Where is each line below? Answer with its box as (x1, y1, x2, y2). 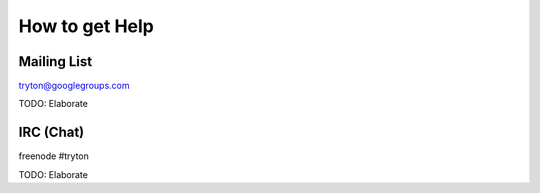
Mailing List (18, 53, 93, 70)
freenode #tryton (18, 150, 89, 162)
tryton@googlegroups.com (18, 80, 130, 92)
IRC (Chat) (18, 124, 85, 141)
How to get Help (18, 15, 155, 37)
